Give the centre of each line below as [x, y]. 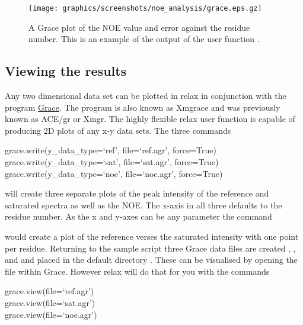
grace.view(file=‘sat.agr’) [50, 302]
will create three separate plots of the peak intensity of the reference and [137, 193]
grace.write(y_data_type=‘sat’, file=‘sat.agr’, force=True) [112, 162]
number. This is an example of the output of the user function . [144, 39]
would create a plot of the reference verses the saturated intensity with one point [152, 236]
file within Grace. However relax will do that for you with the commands [137, 271]
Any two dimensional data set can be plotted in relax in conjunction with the [146, 96]
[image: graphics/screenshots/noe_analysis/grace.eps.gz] [145, 8]
